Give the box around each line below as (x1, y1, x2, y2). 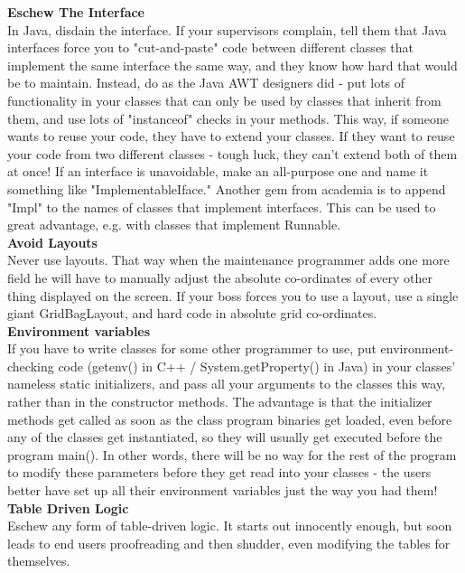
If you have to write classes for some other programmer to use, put (7, 339, 377, 358)
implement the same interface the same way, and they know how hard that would (7, 55, 458, 74)
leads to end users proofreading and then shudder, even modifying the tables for (7, 533, 451, 552)
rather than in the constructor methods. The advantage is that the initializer (7, 392, 432, 411)
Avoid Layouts (7, 232, 98, 251)
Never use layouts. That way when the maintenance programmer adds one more (7, 250, 450, 269)
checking (7, 356, 54, 375)
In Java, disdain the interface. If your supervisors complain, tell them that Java (7, 20, 447, 39)
